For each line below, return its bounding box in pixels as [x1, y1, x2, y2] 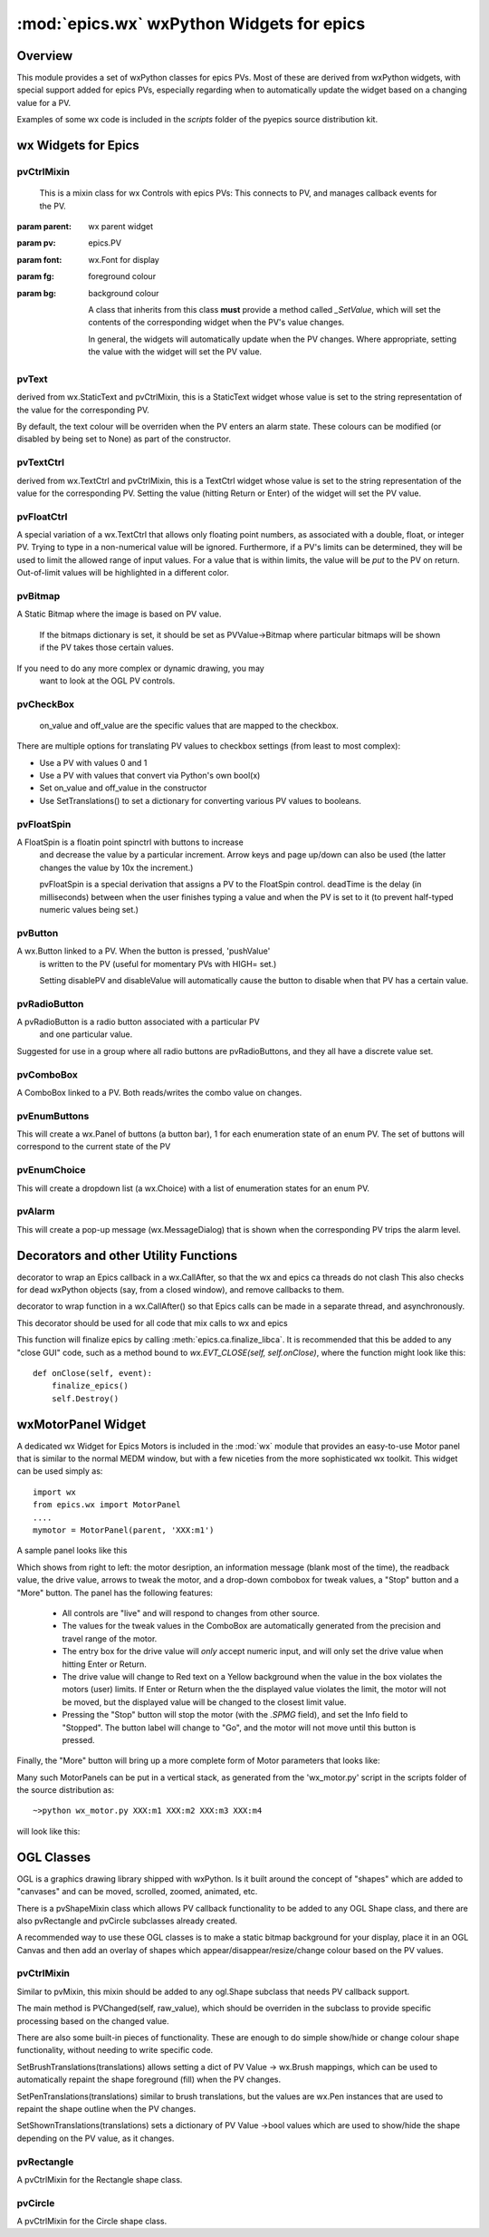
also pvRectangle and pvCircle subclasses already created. [16, 1915, 238, 1926]
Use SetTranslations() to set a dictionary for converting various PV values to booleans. [39, 795, 362, 806]
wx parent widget [88, 220, 154, 231]
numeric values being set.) [39, 904, 139, 915]
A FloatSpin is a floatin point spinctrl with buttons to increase [16, 837, 244, 847]
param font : [16, 254, 62, 265]
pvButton [16, 926, 59, 939]
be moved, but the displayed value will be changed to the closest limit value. [62, 1696, 347, 1708]
